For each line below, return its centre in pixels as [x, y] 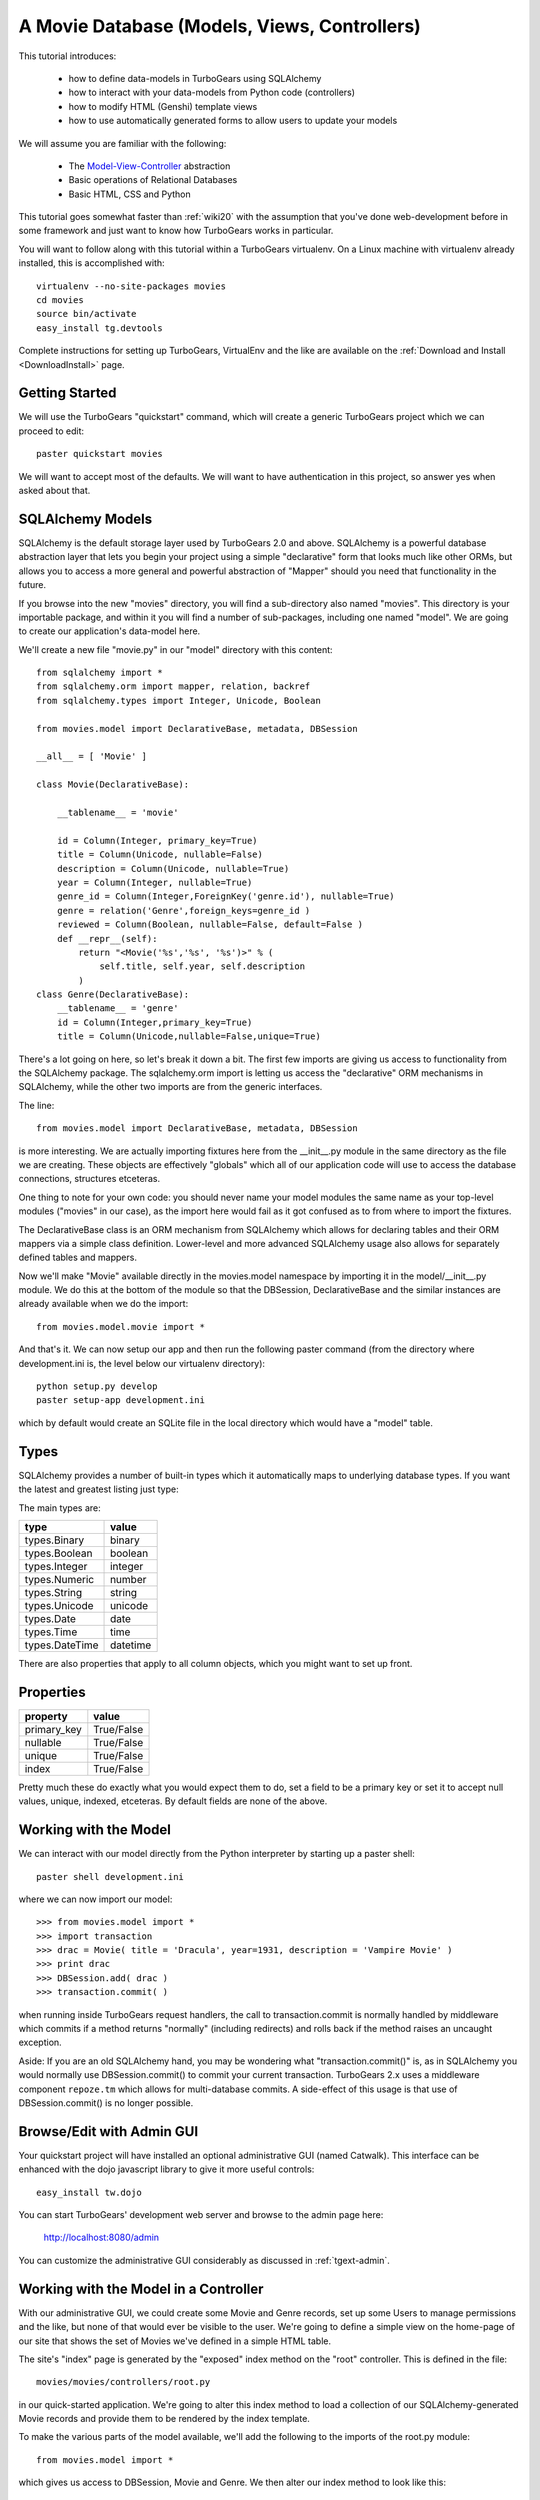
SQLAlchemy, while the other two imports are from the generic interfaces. [170, 1087]
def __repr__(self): [107, 938]
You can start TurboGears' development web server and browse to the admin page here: [201, 2215]
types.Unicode [59, 1605]
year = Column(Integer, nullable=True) [154, 882]
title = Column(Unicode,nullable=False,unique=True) [189, 1036]
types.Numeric [59, 1579]
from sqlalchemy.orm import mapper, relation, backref [173, 686]
